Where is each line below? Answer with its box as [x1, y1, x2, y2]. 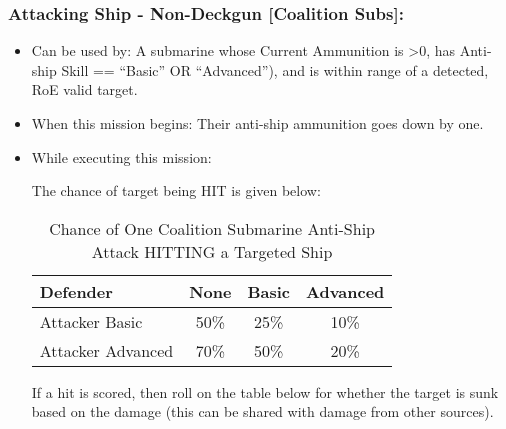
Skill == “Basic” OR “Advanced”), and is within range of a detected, [61, 59, 489, 80]
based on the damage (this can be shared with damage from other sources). [31, 401, 494, 422]
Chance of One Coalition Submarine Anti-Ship [49, 216, 375, 240]
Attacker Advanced [39, 338, 174, 362]
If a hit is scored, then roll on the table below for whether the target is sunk [31, 381, 499, 402]
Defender [39, 279, 113, 303]
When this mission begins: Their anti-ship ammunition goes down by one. [31, 113, 484, 133]
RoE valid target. [31, 79, 138, 100]
